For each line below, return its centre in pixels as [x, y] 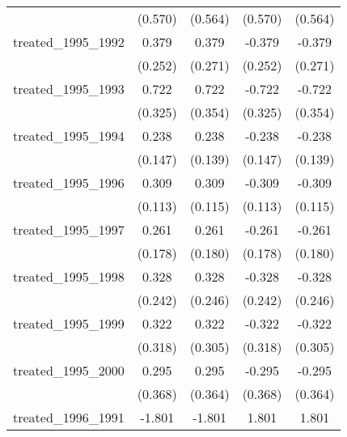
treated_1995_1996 [69, 182]
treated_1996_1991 [69, 417]
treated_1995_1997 [69, 229]
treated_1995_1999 [69, 323]
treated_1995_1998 [69, 276]
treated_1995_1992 [69, 42]
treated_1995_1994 [69, 136]
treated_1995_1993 [69, 89]
